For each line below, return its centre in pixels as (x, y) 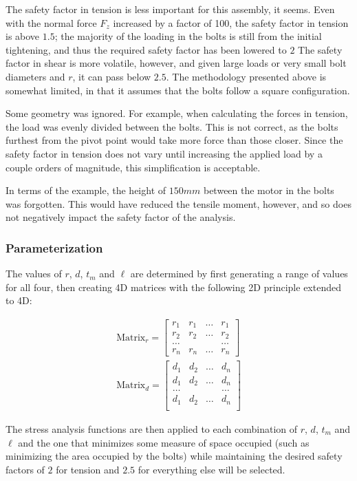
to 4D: (19, 300)
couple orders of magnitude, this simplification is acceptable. (133, 167)
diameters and (35, 76)
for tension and (88, 469)
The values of (34, 274)
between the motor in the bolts (269, 190)
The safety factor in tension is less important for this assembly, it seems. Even (170, 9)
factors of (25, 469)
